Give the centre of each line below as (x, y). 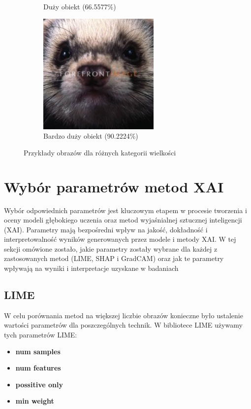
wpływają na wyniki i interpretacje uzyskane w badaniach (91, 268)
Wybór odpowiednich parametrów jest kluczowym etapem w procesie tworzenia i (125, 210)
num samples (38, 351)
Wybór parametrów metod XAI (114, 186)
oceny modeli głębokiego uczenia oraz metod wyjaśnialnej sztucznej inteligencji (123, 220)
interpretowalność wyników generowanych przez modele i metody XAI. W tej (120, 239)
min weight (35, 401)
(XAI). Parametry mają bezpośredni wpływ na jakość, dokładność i (106, 229)
